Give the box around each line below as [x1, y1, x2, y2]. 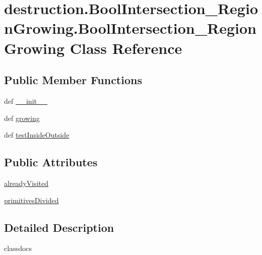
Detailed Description [4, 219, 114, 235]
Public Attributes [4, 154, 98, 170]
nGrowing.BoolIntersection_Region [4, 18, 256, 38]
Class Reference [70, 37, 182, 58]
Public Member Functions [4, 72, 142, 88]
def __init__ [4, 95, 47, 106]
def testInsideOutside [4, 130, 70, 140]
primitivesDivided [4, 195, 59, 205]
